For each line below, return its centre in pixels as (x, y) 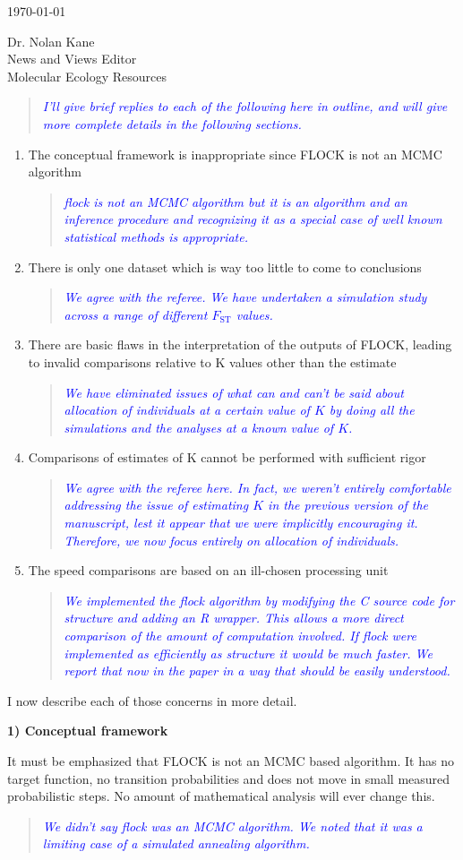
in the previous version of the (348, 505)
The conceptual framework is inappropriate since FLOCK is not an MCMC (235, 154)
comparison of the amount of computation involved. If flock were (240, 636)
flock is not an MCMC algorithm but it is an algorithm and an (236, 201)
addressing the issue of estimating (156, 505)
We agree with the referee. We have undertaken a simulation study (245, 297)
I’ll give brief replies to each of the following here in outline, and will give (245, 106)
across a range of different (136, 314)
